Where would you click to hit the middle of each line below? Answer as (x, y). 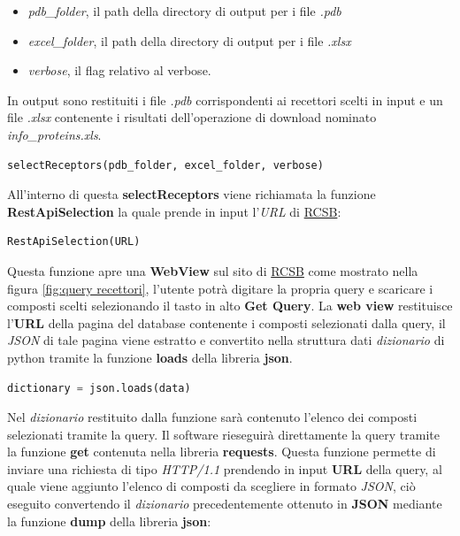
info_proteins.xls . (54, 134)
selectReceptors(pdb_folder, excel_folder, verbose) (165, 165)
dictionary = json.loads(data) (99, 388)
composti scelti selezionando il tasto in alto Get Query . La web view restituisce (230, 306)
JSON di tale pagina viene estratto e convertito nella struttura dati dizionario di (226, 340)
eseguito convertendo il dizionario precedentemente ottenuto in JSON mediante (225, 504)
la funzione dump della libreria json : (109, 521)
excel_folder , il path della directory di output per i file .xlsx (189, 40)
